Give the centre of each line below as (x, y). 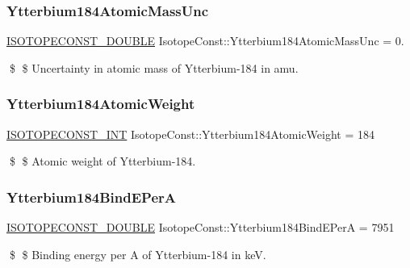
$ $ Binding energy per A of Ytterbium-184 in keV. (138, 254)
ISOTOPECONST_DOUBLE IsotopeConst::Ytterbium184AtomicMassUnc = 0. (205, 41)
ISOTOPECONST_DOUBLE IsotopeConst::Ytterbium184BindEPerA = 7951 (201, 227)
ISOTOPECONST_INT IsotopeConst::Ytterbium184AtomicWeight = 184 (191, 134)
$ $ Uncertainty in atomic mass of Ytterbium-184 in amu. (154, 67)
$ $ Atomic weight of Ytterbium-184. (102, 161)
